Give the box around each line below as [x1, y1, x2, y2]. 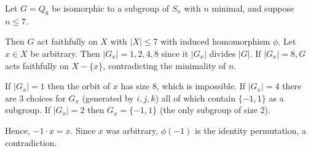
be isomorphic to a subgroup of [52, 2, 169, 14]
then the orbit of [47, 79, 111, 92]
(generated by [82, 91, 134, 104]
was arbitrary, [106, 123, 159, 136]
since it [161, 46, 189, 59]
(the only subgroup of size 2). [159, 103, 270, 116]
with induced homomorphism [160, 35, 270, 48]
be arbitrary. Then [30, 46, 100, 59]
